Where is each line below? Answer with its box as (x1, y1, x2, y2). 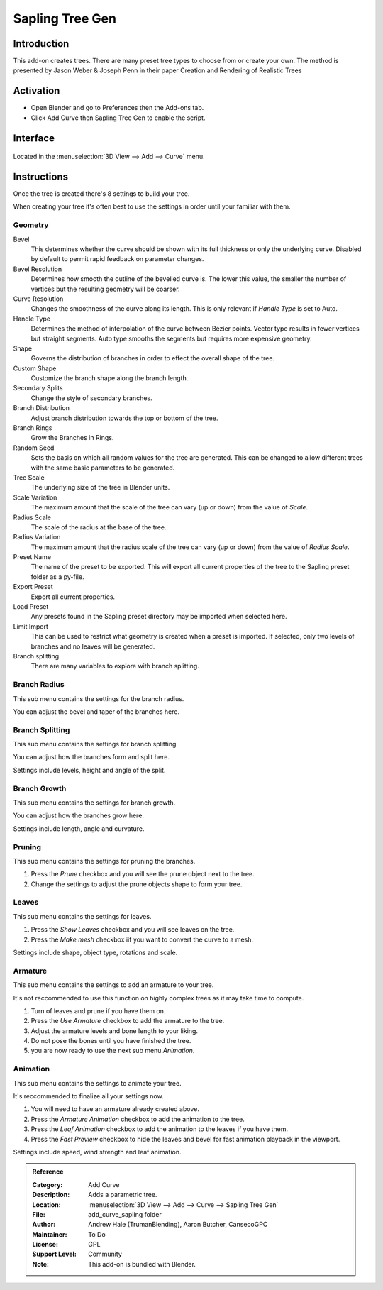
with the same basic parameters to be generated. (30, 463, 175, 472)
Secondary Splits (13, 384, 63, 392)
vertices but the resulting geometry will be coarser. (30, 285, 180, 293)
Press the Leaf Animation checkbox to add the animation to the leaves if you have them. (30, 1125, 289, 1133)
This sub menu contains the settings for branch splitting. (13, 740, 179, 749)
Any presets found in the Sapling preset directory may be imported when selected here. (30, 612, 287, 621)
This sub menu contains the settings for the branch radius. (13, 694, 184, 702)
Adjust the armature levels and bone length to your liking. (30, 1026, 199, 1035)
